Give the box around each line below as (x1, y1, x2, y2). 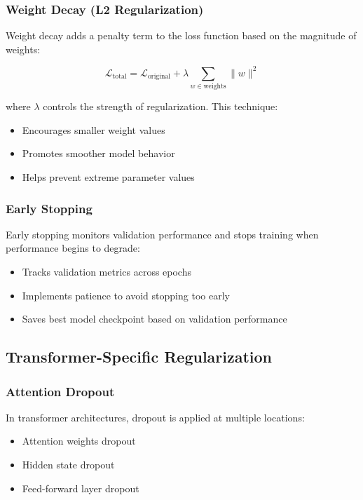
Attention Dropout (6, 382, 115, 400)
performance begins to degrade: (6, 241, 140, 255)
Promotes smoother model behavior (22, 146, 175, 161)
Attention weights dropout (22, 433, 136, 448)
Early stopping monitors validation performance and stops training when (6, 227, 319, 241)
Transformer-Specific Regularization (6, 346, 273, 367)
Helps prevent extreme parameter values (22, 170, 195, 184)
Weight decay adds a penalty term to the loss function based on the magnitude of (6, 28, 357, 43)
